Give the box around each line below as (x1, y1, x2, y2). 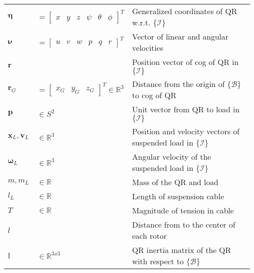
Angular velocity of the (132, 151, 211, 162)
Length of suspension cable (132, 190, 224, 202)
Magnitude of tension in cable (132, 205, 234, 216)
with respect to (132, 255, 184, 267)
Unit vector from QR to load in (132, 104, 240, 115)
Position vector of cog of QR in (132, 56, 239, 67)
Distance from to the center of (132, 219, 235, 230)
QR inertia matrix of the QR (132, 244, 231, 255)
